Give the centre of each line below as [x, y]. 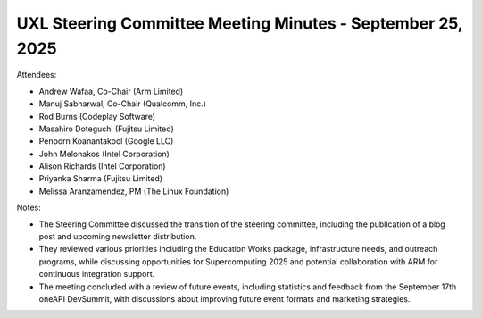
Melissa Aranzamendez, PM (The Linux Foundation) [134, 191]
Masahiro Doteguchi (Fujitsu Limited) [106, 129]
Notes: [29, 208]
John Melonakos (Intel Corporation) [104, 154]
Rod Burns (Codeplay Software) [97, 116]
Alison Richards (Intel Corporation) [102, 166]
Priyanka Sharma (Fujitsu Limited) [101, 179]
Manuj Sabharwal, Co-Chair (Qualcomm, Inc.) [123, 104]
